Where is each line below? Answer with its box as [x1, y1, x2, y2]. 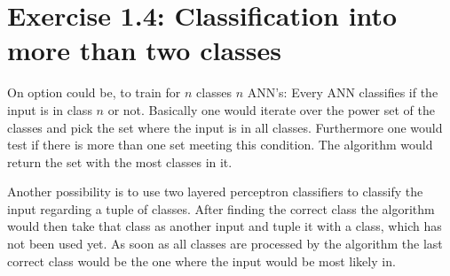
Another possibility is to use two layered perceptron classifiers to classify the [7, 182, 423, 201]
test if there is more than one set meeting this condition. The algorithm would [7, 135, 433, 154]
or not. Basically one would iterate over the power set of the [107, 100, 435, 119]
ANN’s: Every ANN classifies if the [247, 83, 438, 102]
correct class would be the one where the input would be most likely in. [7, 251, 396, 270]
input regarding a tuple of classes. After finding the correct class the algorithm [7, 199, 435, 218]
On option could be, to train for [7, 83, 181, 102]
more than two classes [7, 32, 281, 68]
